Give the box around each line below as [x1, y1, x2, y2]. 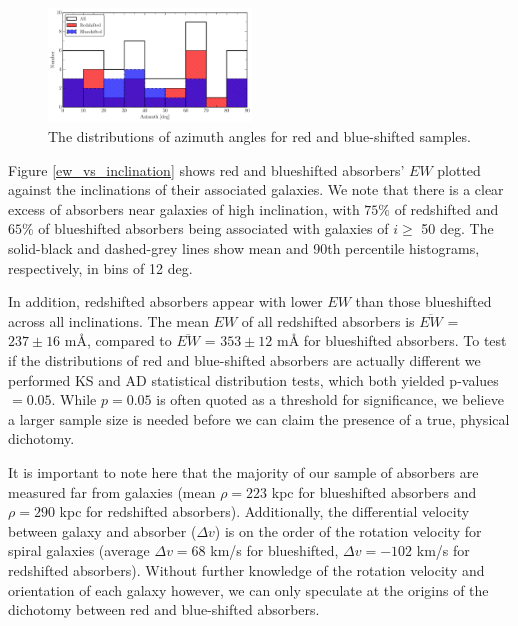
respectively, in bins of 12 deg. [8, 257, 193, 278]
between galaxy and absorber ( [8, 520, 197, 541]
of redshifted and [394, 198, 499, 219]
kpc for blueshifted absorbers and [271, 481, 477, 502]
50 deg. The [421, 218, 494, 239]
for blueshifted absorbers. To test [303, 330, 507, 351]
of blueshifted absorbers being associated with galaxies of [38, 218, 389, 239]
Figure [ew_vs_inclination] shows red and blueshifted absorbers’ [8, 159, 405, 180]
